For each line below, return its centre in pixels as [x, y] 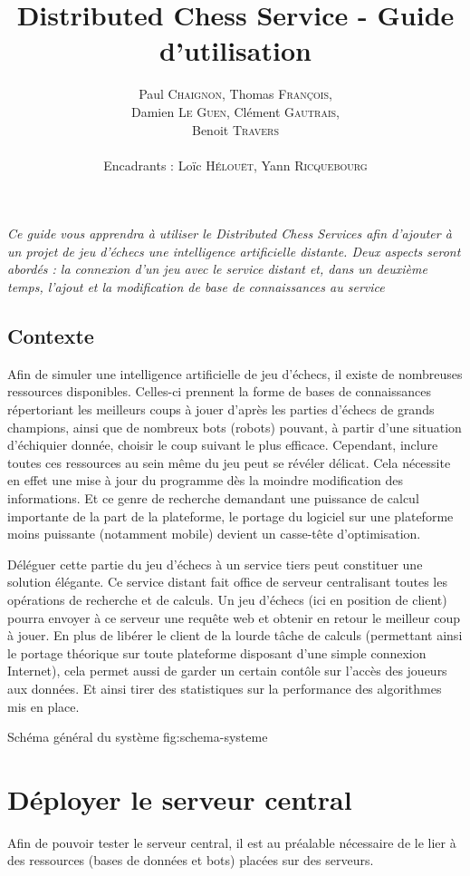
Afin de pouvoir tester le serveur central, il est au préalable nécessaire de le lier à [232, 842]
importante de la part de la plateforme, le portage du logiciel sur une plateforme [230, 516]
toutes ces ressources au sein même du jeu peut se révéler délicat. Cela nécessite [229, 462]
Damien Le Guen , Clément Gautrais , [235, 111]
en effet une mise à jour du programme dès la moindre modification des [206, 480]
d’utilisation [235, 50]
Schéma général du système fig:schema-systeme [138, 737]
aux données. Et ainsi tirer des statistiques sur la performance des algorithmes [225, 688]
